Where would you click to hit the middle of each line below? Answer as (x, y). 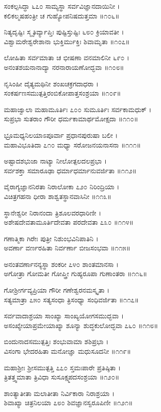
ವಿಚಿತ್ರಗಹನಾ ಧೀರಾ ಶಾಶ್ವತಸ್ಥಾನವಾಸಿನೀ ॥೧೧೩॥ (58, 196)
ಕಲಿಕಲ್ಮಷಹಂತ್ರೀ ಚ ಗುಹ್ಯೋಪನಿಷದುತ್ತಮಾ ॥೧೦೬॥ (62, 15)
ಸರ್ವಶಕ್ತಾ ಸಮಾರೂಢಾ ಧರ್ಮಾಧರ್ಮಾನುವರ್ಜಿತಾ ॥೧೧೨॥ (70, 170)
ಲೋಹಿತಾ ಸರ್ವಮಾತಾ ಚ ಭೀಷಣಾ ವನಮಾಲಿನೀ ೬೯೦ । (67, 58)
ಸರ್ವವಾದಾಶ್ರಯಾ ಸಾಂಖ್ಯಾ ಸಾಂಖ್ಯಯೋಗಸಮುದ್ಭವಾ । (64, 316)
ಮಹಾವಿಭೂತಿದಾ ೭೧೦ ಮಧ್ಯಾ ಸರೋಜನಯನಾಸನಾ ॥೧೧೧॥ (72, 144)
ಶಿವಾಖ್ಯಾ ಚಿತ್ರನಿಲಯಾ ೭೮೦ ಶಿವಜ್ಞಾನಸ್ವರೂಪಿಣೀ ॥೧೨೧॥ (68, 403)
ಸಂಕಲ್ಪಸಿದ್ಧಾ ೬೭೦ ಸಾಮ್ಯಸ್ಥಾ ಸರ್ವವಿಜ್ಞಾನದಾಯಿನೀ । (62, 6)
